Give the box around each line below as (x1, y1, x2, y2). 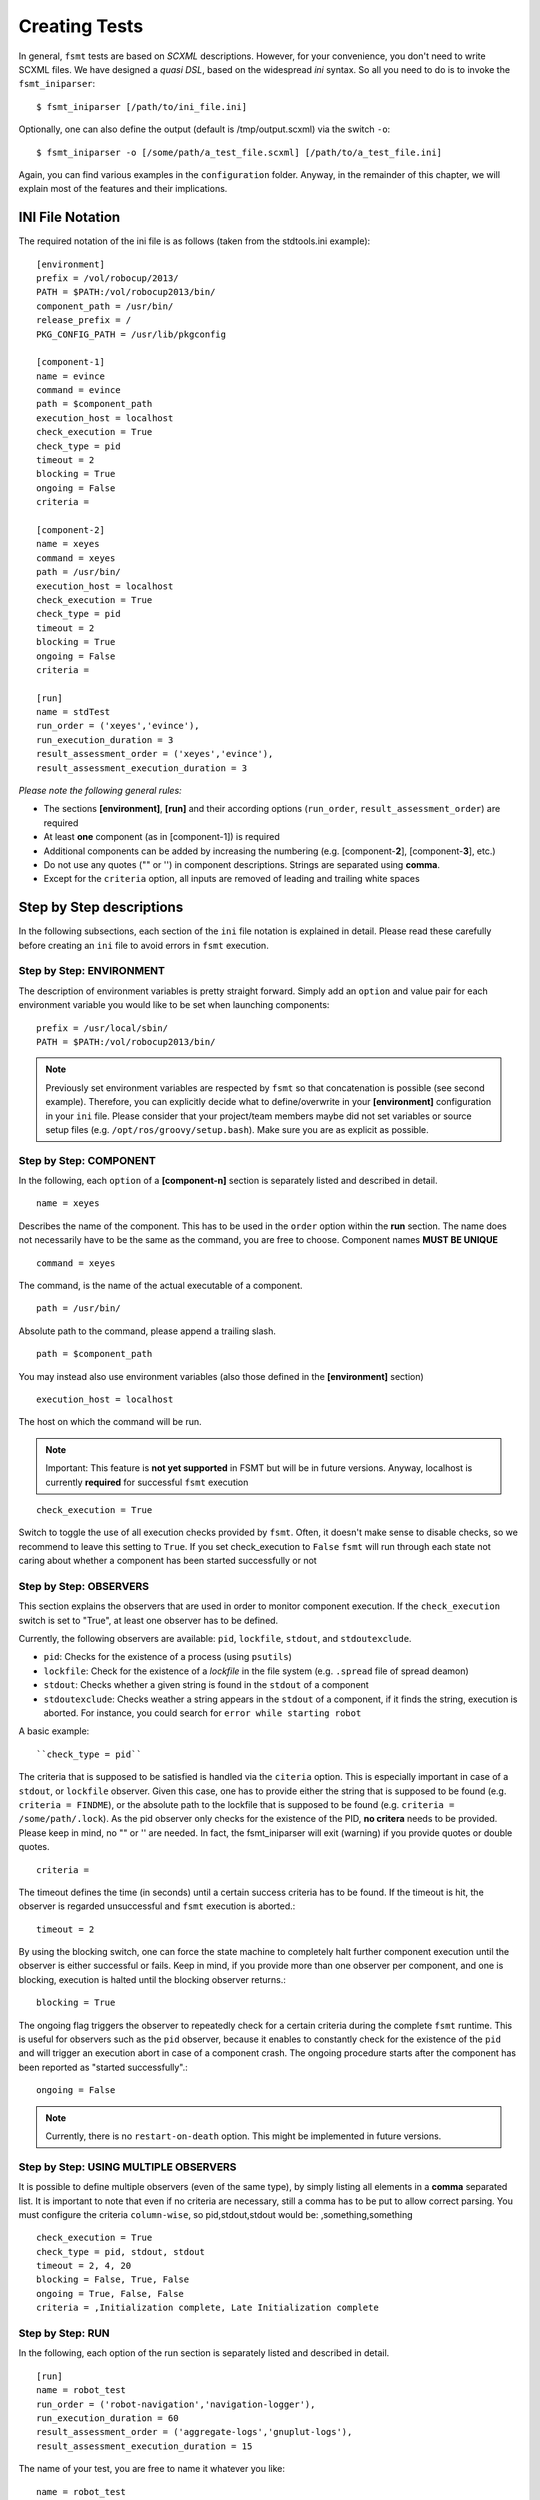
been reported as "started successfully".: (18, 2061, 189, 2073)
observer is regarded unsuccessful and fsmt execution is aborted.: (18, 1900, 296, 1912)
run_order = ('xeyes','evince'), (36, 720, 200, 732)
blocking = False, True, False (36, 2274, 190, 2285)
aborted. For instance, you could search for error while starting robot (43, 1706, 362, 1719)
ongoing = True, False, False (36, 2288, 185, 2299)
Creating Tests (18, 15, 144, 37)
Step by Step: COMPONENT (18, 1153, 157, 1167)
